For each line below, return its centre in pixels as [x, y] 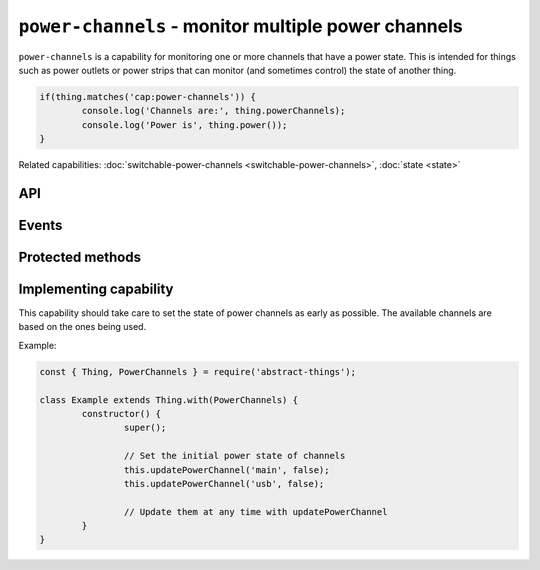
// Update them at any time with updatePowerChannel [255, 511]
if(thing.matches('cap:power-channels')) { [148, 96]
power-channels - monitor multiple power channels [241, 26]
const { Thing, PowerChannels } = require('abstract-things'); [198, 371]
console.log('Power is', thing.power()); [184, 124]
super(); [145, 428]
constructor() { [121, 413]
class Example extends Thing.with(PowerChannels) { [169, 399]
